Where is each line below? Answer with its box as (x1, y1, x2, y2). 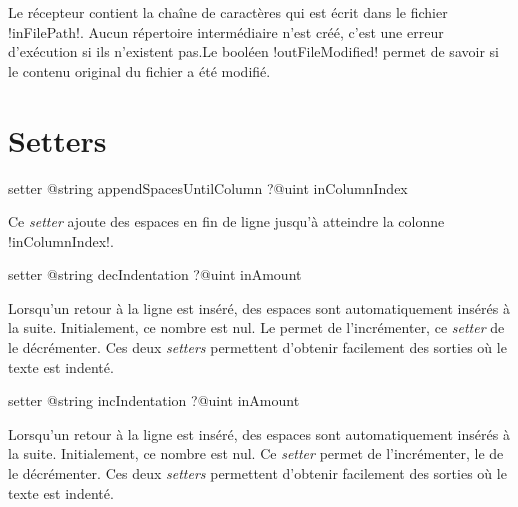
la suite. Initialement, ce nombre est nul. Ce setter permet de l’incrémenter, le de (8, 443, 504, 464)
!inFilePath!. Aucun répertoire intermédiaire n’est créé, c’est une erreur (8, 21, 444, 42)
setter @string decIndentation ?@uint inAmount (8, 264, 302, 285)
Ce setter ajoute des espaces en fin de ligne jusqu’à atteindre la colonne (8, 211, 445, 232)
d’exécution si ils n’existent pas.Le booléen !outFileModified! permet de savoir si (8, 41, 499, 62)
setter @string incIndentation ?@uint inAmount (8, 390, 300, 411)
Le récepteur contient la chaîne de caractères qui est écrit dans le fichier (8, 2, 448, 22)
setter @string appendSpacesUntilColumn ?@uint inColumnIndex (8, 177, 408, 198)
